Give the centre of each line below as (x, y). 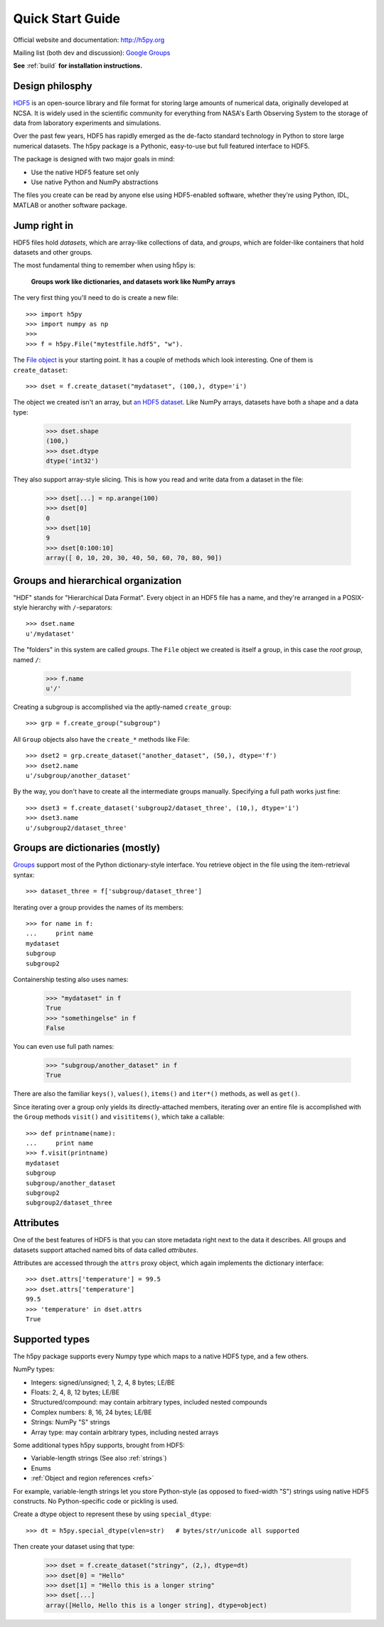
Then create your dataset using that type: (74, 1547)
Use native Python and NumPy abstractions (95, 182)
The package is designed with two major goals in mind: (94, 159)
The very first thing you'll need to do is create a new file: (96, 298)
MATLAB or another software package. (70, 205)
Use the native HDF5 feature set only (85, 172)
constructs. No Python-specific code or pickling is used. (96, 1501)
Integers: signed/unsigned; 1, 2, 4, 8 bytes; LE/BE (103, 1382)
